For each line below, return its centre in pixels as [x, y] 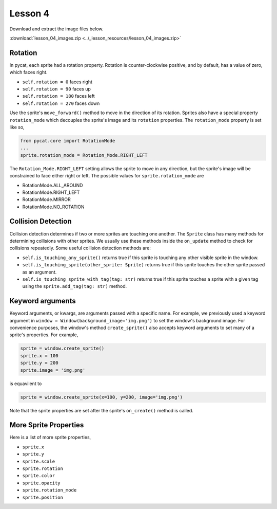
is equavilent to [26, 384]
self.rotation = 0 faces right [57, 82]
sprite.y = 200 [39, 363]
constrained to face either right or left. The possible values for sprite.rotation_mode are [107, 176]
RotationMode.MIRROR [47, 199]
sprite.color [39, 476]
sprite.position [43, 497]
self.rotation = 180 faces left [58, 96]
